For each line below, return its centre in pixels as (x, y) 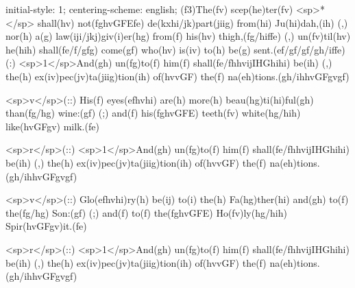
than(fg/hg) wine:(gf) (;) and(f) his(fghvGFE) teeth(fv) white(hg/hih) (153, 113)
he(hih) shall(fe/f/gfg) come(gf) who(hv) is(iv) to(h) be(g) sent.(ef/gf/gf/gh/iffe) (175, 49)
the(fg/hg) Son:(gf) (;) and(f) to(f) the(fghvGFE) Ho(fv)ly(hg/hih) (146, 212)
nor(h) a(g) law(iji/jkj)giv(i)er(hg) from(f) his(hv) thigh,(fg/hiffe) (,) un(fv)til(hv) (178, 36)
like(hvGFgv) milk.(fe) (52, 126)
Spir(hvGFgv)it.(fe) (46, 226)
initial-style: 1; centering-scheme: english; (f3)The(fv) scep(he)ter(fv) (149, 9)
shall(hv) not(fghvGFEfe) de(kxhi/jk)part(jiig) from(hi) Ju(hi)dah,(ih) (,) (193, 22)
